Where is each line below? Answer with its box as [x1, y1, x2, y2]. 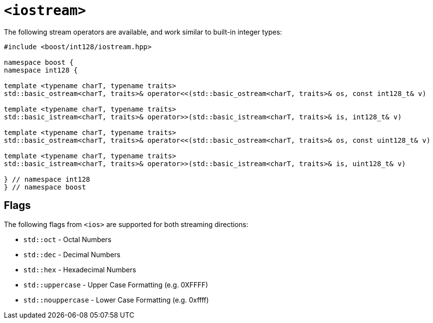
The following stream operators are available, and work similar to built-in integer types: [4, 27, 282, 36]
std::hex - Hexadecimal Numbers [23, 265, 136, 274]
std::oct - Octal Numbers [23, 235, 111, 244]
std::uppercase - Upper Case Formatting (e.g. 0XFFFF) [23, 280, 208, 289]
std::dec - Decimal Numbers [23, 250, 121, 259]
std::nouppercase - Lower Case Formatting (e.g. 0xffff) [23, 295, 209, 304]
